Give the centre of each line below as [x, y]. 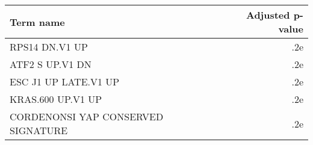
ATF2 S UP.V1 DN [51, 64]
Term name [37, 22]
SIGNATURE [39, 130]
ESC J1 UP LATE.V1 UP [65, 82]
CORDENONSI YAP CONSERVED [87, 116]
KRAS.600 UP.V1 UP [56, 99]
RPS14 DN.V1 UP [49, 47]
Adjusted [268, 15]
